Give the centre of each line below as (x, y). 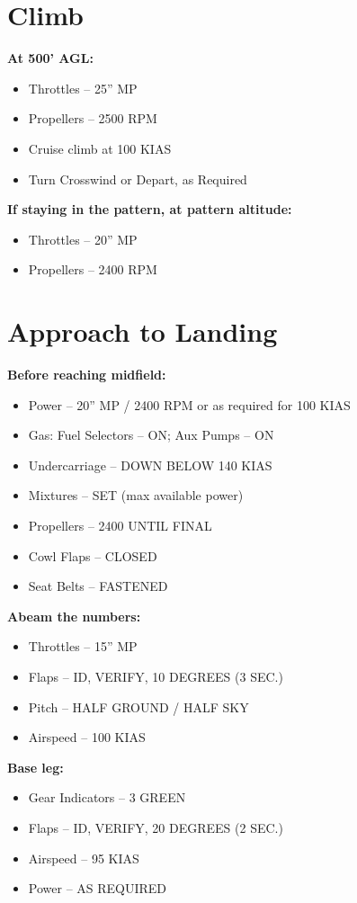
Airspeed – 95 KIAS (84, 858)
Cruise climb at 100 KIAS (100, 148)
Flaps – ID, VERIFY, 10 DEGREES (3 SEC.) (156, 676)
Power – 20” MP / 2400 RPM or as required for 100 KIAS (189, 404)
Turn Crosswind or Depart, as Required (138, 179)
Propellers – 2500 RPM (93, 118)
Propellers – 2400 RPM (93, 269)
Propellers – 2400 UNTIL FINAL (120, 525)
